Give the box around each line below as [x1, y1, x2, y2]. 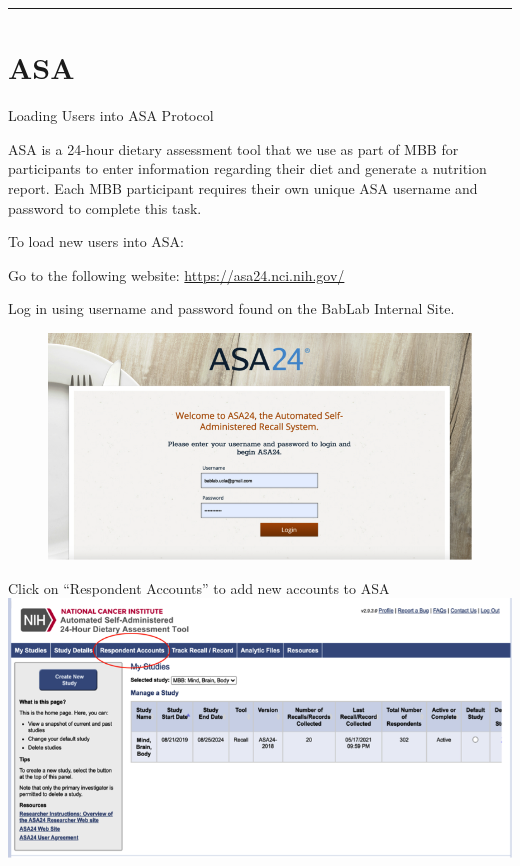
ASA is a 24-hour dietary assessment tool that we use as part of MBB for [8, 138, 459, 159]
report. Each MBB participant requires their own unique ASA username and [8, 177, 478, 198]
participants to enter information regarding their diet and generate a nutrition [8, 158, 487, 179]
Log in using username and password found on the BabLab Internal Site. [8, 298, 455, 319]
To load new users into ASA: [8, 231, 184, 252]
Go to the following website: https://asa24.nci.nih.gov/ [8, 264, 345, 285]
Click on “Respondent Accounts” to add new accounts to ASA [8, 577, 390, 598]
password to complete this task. [8, 197, 202, 218]
